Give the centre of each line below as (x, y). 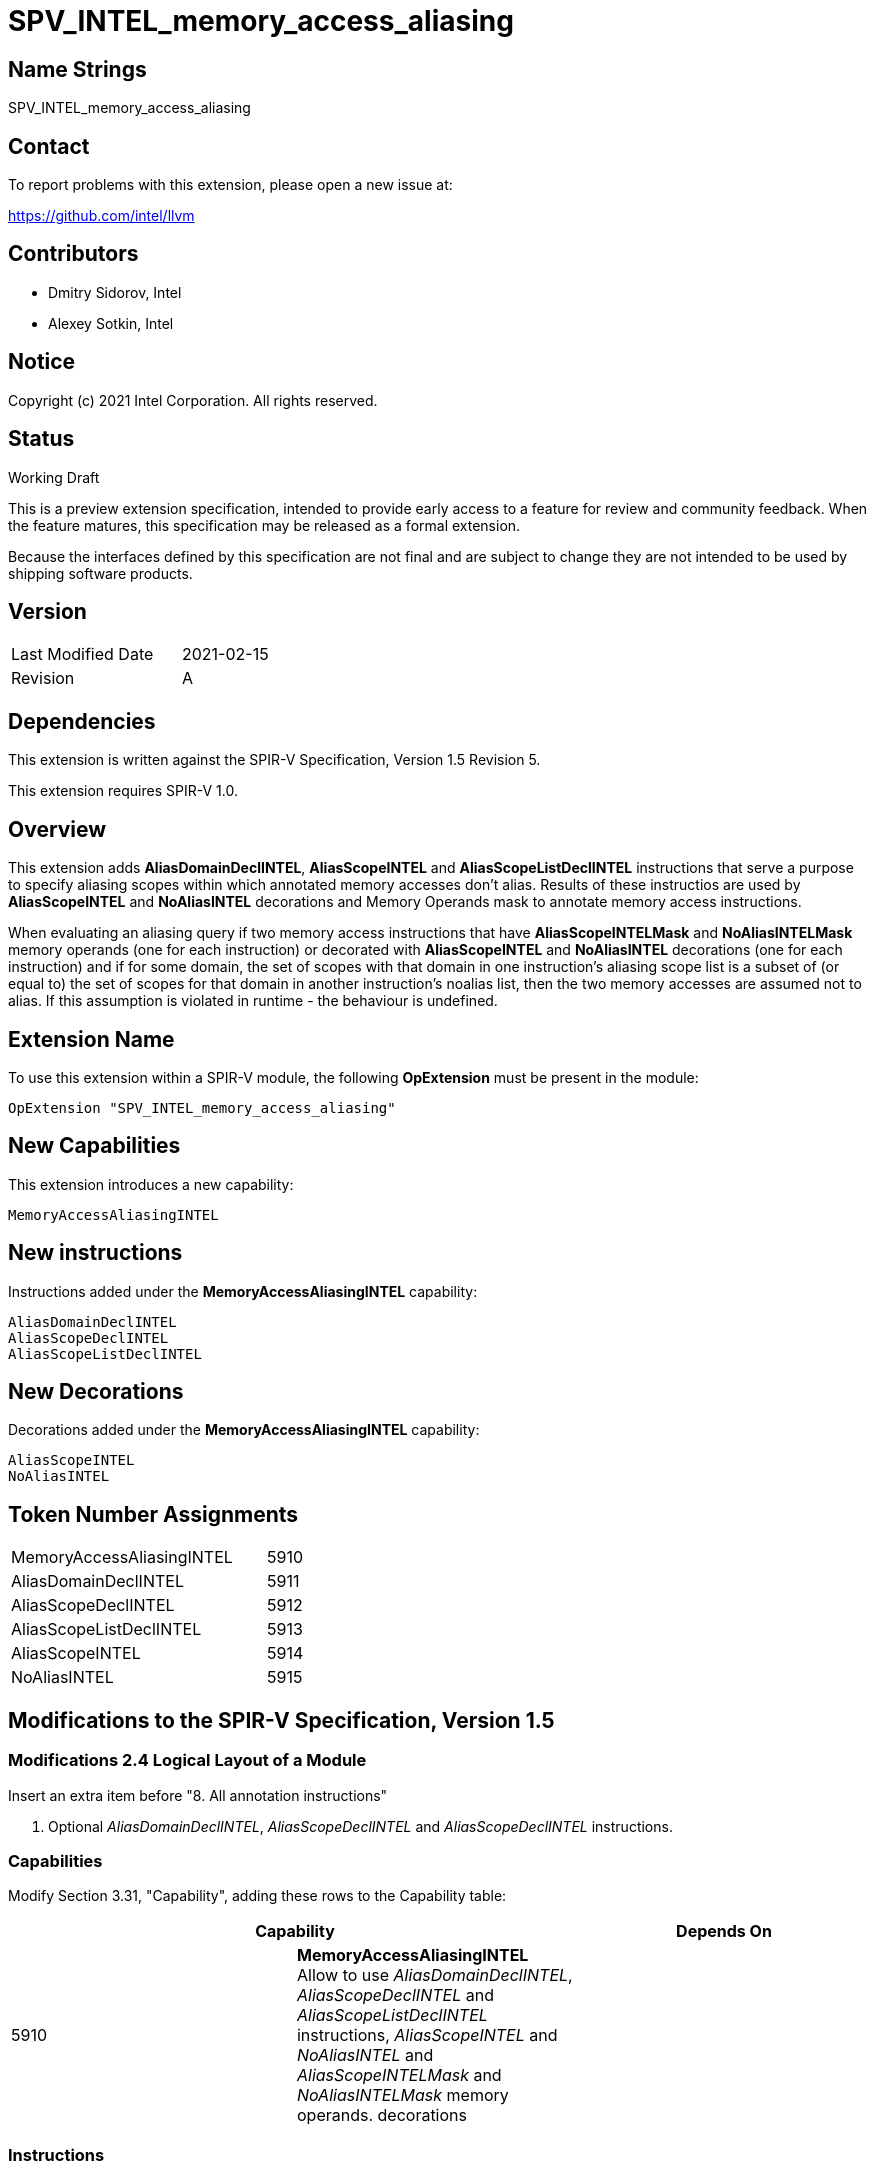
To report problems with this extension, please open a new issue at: (230, 185)
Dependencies (82, 721)
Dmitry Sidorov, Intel (115, 292)
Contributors (73, 254)
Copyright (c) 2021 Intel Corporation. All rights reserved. (193, 400)
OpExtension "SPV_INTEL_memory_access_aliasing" (202, 1107)
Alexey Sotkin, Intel (111, 323)
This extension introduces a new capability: (151, 1184)
